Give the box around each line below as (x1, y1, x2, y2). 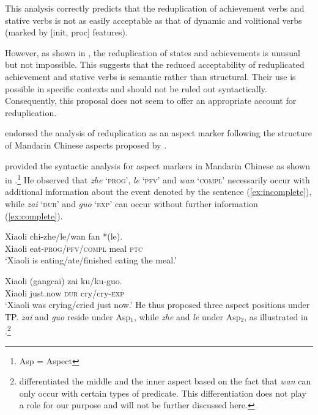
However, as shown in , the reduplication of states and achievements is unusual (5, 46, 300, 59)
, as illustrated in (244, 310, 308, 323)
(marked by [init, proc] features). (5, 26, 128, 39)
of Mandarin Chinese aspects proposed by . (5, 138, 167, 151)
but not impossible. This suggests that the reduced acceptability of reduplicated (5, 58, 305, 71)
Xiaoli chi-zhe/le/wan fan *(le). (5, 230, 123, 243)
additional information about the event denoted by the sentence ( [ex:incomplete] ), (5, 185, 312, 198)
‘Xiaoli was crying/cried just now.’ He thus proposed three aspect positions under (5, 298, 310, 311)
